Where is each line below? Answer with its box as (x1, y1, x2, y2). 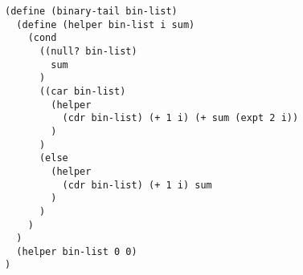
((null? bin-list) (39, 45, 137, 57)
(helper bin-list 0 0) (16, 245, 137, 257)
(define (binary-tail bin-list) (5, 6, 178, 17)
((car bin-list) (39, 85, 126, 97)
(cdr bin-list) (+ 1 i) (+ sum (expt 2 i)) (62, 112, 299, 124)
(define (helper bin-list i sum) (16, 18, 195, 30)
